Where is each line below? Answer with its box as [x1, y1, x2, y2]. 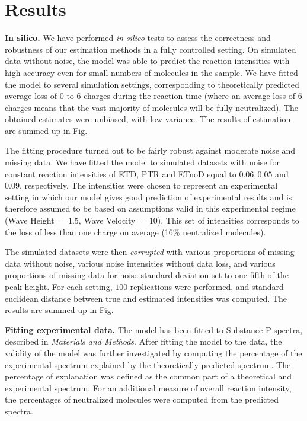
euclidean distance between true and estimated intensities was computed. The [5, 292, 287, 304]
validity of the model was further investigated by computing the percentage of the [5, 346, 302, 359]
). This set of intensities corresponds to [157, 214, 299, 227]
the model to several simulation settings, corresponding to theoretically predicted [5, 78, 299, 90]
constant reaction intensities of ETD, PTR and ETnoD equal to [5, 167, 236, 180]
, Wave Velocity [78, 214, 136, 227]
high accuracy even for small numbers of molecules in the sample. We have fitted [5, 66, 298, 78]
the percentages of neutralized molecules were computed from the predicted [5, 393, 279, 406]
